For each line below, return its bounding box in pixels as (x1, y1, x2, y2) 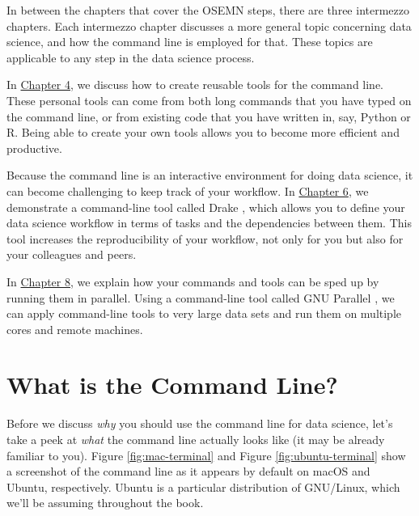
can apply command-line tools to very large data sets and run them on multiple (6, 305, 402, 322)
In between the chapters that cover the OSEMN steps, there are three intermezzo (6, 2, 409, 18)
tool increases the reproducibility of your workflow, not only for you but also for (6, 230, 404, 247)
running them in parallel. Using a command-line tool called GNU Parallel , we (6, 289, 395, 306)
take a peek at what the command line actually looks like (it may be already (6, 431, 385, 447)
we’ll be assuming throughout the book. (6, 494, 204, 511)
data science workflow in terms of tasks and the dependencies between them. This (6, 214, 412, 231)
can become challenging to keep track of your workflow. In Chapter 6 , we (6, 182, 369, 199)
